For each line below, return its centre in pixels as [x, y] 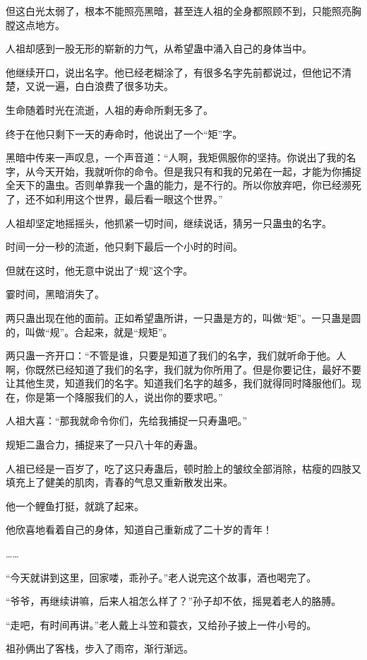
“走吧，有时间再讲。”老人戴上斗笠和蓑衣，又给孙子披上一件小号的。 [161, 624]
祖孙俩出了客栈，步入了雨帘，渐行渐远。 [100, 648]
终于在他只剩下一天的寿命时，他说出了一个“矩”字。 [124, 133]
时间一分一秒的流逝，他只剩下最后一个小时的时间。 [124, 247]
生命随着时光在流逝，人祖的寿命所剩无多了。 [109, 109]
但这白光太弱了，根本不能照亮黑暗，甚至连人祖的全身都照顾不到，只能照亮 [179, 11]
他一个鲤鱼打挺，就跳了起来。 [75, 505]
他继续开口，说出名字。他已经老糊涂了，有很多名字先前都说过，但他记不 [174, 72]
